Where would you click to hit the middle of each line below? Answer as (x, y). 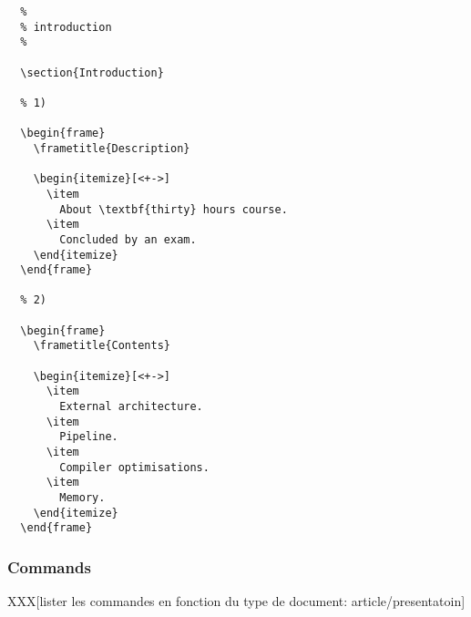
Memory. (82, 498)
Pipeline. (89, 437)
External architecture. (131, 407)
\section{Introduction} (92, 72)
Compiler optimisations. (134, 467)
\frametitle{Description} (112, 148)
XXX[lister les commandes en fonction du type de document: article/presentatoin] (236, 601)
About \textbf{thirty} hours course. (174, 209)
